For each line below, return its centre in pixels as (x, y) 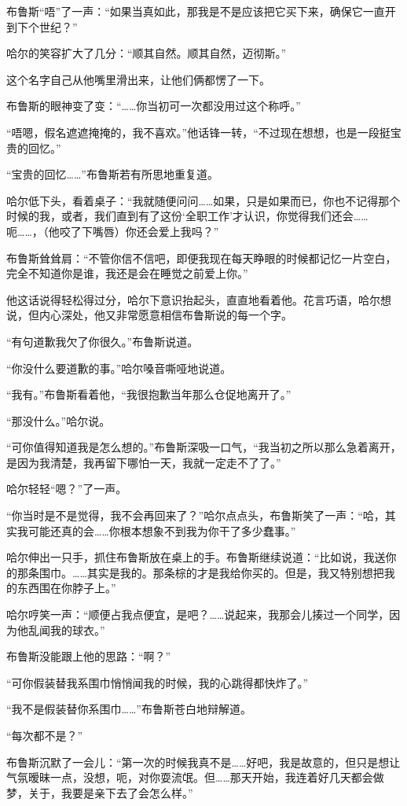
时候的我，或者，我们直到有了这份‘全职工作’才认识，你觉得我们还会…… (187, 216)
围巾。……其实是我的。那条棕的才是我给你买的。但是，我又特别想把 (211, 572)
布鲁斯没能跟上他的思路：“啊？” (89, 656)
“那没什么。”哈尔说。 (59, 420)
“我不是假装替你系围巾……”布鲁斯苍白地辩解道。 (129, 709)
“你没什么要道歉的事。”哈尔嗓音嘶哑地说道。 (119, 368)
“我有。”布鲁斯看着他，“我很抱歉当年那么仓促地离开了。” (149, 394)
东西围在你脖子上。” (66, 588)
